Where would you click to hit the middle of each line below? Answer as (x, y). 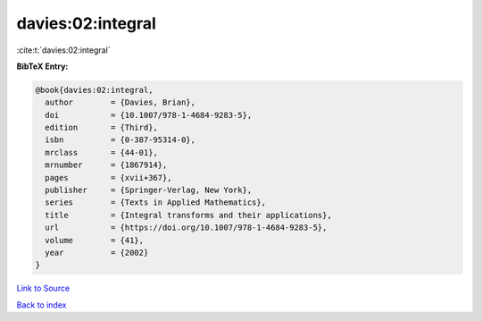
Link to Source (43, 288)
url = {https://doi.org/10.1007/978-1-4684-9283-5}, (186, 228)
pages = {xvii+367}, (109, 177)
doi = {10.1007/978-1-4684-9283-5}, (149, 115)
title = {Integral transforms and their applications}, (188, 215)
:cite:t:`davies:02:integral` (63, 50)
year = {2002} (97, 253)
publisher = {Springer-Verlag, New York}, (149, 190)
